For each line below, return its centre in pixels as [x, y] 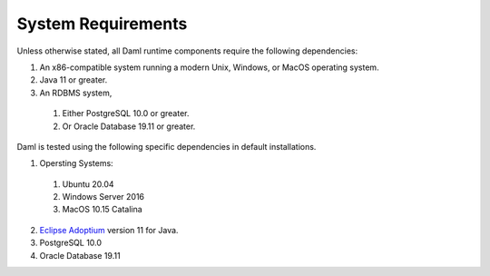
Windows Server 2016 [103, 197]
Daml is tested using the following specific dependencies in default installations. [167, 146]
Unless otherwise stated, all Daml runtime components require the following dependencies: [187, 51]
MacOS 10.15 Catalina [102, 210]
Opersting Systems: [76, 163]
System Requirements [102, 24]
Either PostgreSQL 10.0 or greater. [126, 113]
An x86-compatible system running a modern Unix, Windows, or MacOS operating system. [210, 67]
